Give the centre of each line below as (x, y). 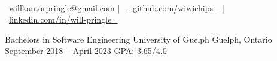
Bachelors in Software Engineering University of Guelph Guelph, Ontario (138, 39)
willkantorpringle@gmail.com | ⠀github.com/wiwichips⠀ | (116, 7)
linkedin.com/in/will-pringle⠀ (63, 19)
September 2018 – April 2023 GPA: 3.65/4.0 (86, 51)
